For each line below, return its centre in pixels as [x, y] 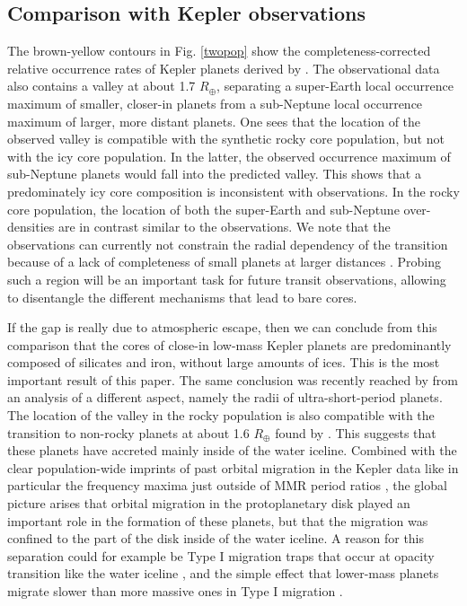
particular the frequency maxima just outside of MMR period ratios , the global [227, 485]
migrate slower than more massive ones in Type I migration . [175, 591]
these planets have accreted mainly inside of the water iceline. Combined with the [232, 450]
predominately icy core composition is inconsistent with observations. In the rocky [233, 191]
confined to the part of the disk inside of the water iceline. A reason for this [216, 538]
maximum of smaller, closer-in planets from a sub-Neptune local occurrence [215, 103]
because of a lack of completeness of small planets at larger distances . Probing [225, 262]
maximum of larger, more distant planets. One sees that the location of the [214, 121]
